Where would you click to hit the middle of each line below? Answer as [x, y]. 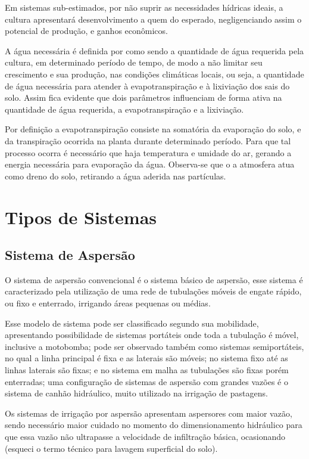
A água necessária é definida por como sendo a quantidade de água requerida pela [154, 50]
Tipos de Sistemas [81, 217]
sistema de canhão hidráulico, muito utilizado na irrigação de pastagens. [136, 393]
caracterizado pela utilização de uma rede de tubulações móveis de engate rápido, [153, 291]
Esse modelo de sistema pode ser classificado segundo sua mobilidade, [132, 323]
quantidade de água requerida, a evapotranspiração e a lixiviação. [124, 109]
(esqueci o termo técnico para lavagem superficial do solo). [111, 448]
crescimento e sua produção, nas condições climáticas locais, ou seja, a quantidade [154, 74]
